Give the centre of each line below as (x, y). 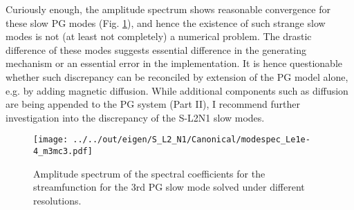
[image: (51, 140)
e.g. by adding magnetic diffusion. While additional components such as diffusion (177, 90)
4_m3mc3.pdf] (63, 151)
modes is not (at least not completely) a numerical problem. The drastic (159, 36)
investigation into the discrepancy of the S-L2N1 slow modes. (135, 117)
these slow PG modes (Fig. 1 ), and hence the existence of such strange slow (166, 22)
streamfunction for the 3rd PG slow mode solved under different (169, 187)
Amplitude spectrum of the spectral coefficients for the (149, 173)
